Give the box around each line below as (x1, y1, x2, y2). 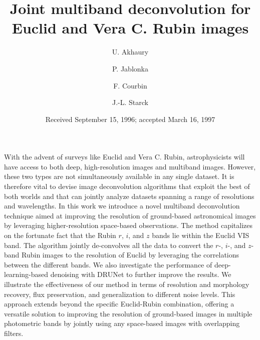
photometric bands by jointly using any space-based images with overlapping (4, 318, 240, 328)
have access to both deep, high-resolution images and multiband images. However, (4, 161, 256, 171)
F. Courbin (113, 80, 147, 90)
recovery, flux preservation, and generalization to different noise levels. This (4, 288, 235, 299)
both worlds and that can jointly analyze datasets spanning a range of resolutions (4, 190, 254, 201)
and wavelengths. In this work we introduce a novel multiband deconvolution (4, 200, 240, 211)
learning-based (4, 269, 49, 279)
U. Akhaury (112, 46, 149, 57)
